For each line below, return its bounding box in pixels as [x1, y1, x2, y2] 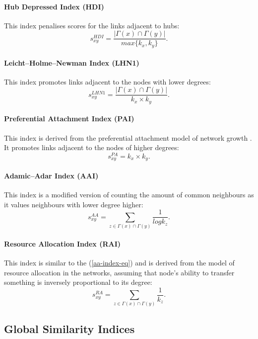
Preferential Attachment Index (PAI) [4, 113, 134, 124]
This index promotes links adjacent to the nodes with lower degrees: [4, 76, 211, 86]
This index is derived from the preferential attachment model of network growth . [4, 132, 252, 143]
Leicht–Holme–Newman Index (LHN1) [4, 57, 139, 68]
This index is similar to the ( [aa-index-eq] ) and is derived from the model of [4, 257, 235, 267]
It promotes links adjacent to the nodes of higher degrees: [4, 142, 179, 153]
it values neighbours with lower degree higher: [4, 199, 143, 209]
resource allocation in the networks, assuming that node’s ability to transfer [4, 267, 235, 277]
